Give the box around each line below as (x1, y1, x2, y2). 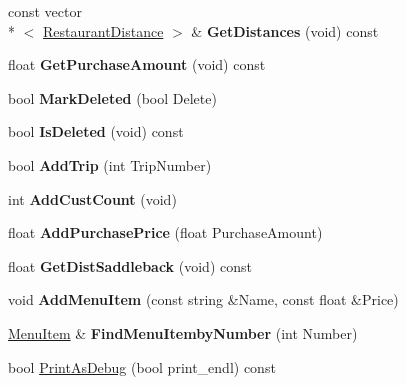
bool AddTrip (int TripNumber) (8, 154, 212, 175)
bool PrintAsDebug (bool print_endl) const (8, 356, 276, 377)
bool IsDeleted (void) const (8, 121, 184, 142)
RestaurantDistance (43, 20, 164, 41)
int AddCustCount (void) (8, 188, 177, 209)
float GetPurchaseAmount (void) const (8, 54, 266, 75)
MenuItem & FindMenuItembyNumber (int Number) (8, 322, 358, 343)
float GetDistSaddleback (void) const (8, 255, 252, 276)
